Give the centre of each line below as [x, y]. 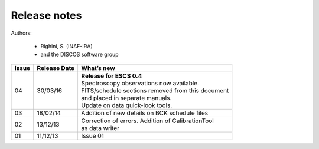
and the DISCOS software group [79, 54]
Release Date [56, 68]
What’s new [98, 68]
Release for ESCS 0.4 [112, 75]
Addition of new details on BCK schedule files [145, 113]
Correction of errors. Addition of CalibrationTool [147, 121]
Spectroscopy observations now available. [140, 83]
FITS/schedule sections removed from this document [155, 90]
